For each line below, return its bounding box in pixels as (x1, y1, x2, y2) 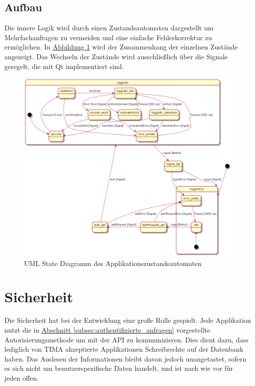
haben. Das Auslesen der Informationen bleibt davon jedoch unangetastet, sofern (4, 353, 247, 363)
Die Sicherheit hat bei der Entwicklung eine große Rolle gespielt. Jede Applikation (4, 315, 251, 325)
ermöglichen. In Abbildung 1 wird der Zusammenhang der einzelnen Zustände (4, 42, 238, 52)
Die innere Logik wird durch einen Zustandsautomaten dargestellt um (4, 23, 214, 33)
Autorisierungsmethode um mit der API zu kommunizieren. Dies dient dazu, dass (4, 334, 249, 344)
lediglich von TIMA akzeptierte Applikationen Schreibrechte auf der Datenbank (4, 344, 244, 354)
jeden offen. (4, 372, 39, 383)
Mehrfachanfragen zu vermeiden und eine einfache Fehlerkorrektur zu (4, 32, 212, 42)
